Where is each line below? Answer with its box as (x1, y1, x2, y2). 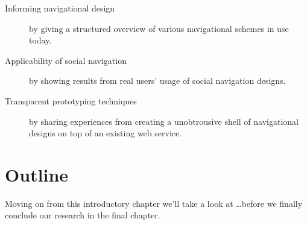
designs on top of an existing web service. (29, 127, 182, 139)
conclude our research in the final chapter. (5, 209, 160, 221)
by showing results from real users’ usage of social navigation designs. (29, 74, 286, 87)
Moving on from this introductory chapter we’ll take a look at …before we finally (5, 197, 303, 209)
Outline (5, 162, 69, 186)
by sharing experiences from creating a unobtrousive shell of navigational (29, 115, 299, 127)
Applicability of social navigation (5, 54, 127, 66)
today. (29, 34, 52, 46)
